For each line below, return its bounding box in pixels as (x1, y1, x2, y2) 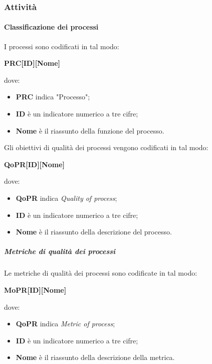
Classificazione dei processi (4, 22, 99, 32)
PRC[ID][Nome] (4, 58, 61, 68)
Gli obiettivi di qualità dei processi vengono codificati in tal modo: (4, 142, 208, 153)
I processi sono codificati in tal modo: (4, 41, 119, 51)
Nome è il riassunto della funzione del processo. (16, 125, 164, 136)
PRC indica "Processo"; (16, 91, 90, 102)
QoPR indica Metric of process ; (16, 318, 115, 329)
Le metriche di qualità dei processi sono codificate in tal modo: (4, 268, 197, 278)
